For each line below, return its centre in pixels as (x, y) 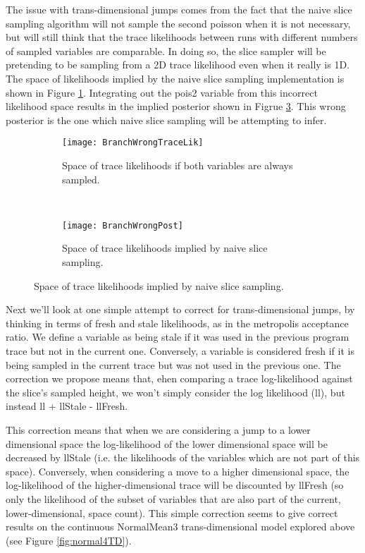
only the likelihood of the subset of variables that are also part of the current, (173, 498)
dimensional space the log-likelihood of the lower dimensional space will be (167, 443)
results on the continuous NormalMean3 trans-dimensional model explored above (180, 527)
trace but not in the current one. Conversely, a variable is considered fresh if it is (180, 351)
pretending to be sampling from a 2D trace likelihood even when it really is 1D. (178, 65)
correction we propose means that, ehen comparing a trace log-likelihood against (179, 378)
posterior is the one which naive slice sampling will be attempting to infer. (166, 120)
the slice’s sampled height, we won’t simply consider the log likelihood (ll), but (175, 392)
